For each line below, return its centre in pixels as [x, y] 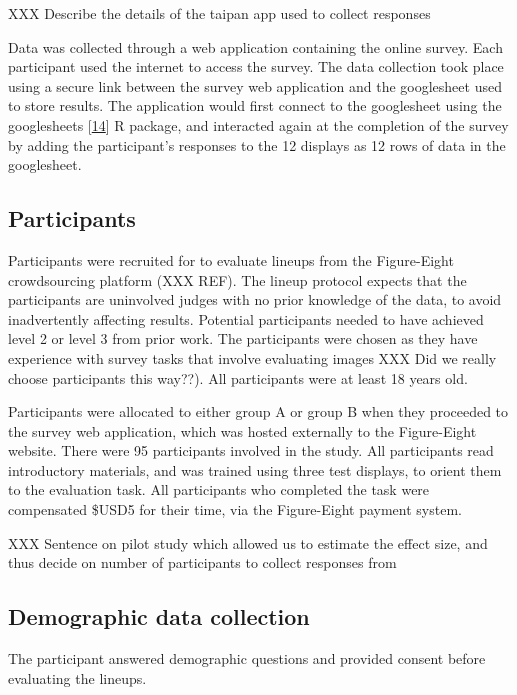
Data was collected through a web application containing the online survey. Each [255, 46]
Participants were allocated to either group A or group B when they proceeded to [258, 411]
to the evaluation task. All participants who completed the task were [219, 489]
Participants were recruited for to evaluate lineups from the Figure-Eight [231, 259]
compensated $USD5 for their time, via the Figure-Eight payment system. [235, 509]
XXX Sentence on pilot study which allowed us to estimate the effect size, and [248, 542]
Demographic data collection [159, 616]
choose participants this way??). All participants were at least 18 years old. [238, 377]
